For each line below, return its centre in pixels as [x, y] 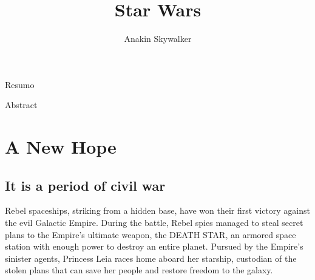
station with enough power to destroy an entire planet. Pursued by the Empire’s [154, 246]
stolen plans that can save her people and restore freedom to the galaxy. [139, 270]
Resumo [20, 84]
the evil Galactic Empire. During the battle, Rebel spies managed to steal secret [154, 223]
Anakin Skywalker [158, 39]
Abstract [21, 105]
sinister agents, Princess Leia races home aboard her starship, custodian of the [151, 258]
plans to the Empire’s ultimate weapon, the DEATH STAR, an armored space [151, 234]
